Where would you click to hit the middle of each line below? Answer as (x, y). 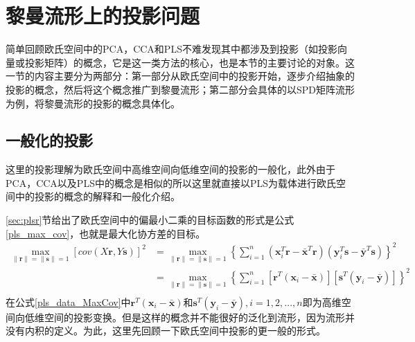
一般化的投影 (49, 140)
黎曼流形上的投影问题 (103, 16)
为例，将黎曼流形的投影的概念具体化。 (93, 103)
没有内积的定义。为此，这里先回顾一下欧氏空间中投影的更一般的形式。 (166, 331)
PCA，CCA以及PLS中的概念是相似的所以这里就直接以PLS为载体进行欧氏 (171, 182)
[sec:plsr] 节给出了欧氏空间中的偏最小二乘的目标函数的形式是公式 (150, 220)
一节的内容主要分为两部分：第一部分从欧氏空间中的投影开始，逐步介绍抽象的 (180, 76)
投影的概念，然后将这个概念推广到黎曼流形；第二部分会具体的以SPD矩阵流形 (180, 89)
